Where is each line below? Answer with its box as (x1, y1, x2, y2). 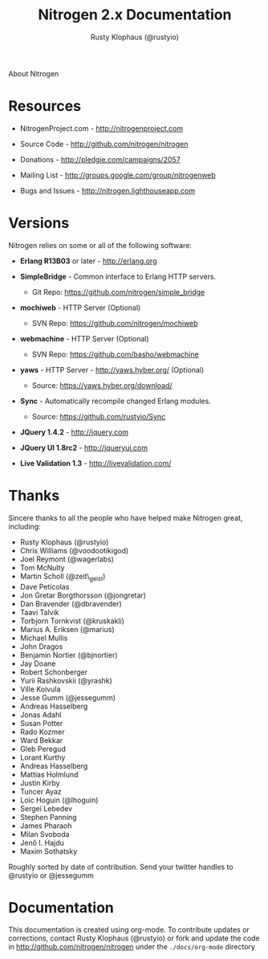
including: (8, 521, 42, 531)
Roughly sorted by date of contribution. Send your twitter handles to (8, 862, 234, 871)
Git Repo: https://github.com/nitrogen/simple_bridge (31, 287, 205, 296)
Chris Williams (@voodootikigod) (19, 545, 129, 555)
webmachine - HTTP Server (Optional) (19, 333, 150, 343)
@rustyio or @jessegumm (8, 870, 94, 880)
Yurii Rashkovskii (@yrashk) (19, 675, 112, 685)
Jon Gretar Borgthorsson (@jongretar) (19, 590, 147, 600)
